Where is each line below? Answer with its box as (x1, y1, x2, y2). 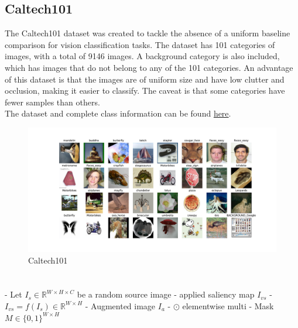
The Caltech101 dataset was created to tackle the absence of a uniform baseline (5, 27, 290, 39)
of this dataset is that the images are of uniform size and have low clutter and (5, 73, 285, 85)
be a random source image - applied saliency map (77, 288, 255, 300)
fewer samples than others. (5, 95, 100, 108)
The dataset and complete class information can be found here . (5, 107, 231, 119)
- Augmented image (85, 299, 156, 312)
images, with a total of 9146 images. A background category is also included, (5, 50, 280, 62)
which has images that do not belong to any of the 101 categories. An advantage (5, 61, 293, 73)
